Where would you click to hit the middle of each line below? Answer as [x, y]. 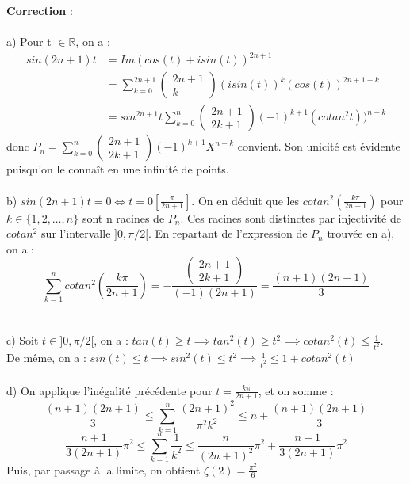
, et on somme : [296, 390]
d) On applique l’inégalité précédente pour [109, 390]
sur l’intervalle [76, 233]
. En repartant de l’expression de [228, 233]
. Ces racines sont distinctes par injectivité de [291, 217]
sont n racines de [123, 217]
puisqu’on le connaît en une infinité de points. [118, 169]
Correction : [40, 10]
